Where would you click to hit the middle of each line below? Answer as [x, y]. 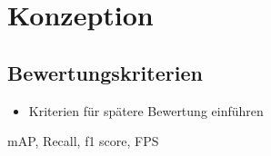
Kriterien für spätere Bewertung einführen [146, 110]
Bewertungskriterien [105, 72]
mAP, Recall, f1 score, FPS [83, 141]
